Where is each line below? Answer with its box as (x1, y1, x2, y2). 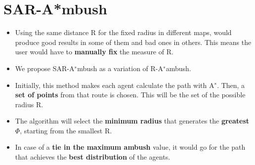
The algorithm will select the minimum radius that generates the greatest (15, 116, 250, 126)
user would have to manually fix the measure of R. (15, 46, 173, 57)
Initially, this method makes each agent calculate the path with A (15, 80, 214, 90)
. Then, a (217, 80, 245, 90)
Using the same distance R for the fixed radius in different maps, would (15, 27, 232, 38)
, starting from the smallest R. (20, 125, 112, 135)
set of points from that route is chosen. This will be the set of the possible (15, 89, 246, 100)
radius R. (15, 99, 43, 109)
